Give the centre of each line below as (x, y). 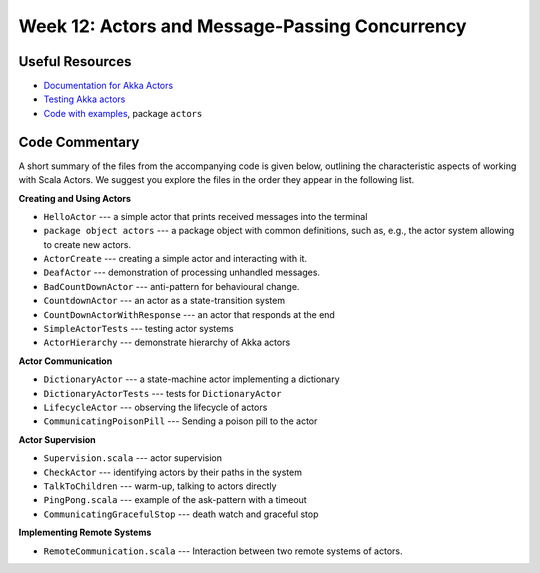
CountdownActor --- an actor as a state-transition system (164, 301)
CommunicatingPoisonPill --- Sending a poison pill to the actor (180, 421)
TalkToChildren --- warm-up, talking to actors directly (160, 486)
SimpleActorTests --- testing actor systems (138, 329)
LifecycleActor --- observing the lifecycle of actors (155, 407)
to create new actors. (87, 244)
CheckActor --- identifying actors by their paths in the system (172, 472)
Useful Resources (75, 61)
